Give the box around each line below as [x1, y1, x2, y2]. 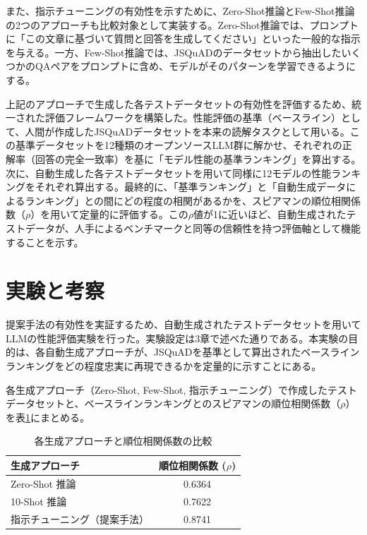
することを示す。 [6, 234, 84, 249]
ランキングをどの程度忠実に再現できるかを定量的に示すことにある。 [6, 359, 322, 373]
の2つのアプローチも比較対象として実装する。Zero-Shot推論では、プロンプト [6, 17, 359, 32]
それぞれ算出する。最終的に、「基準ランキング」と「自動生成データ [35, 179, 347, 194]
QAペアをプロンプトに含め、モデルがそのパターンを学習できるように [35, 59, 356, 73]
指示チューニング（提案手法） [11, 511, 149, 526]
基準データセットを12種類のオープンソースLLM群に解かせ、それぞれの [15, 138, 342, 152]
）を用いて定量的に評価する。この [30, 207, 188, 222]
